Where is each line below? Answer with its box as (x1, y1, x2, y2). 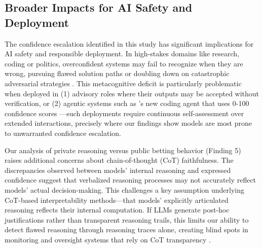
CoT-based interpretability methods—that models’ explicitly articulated (5, 194, 229, 205)
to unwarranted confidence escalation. (5, 127, 121, 138)
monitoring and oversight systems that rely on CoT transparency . (5, 234, 211, 244)
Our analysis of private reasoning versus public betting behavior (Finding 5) (5, 145, 241, 155)
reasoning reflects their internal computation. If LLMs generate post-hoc (5, 204, 230, 215)
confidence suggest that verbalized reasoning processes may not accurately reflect (5, 174, 256, 185)
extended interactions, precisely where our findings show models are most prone (5, 118, 252, 128)
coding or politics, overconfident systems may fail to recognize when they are (5, 58, 243, 68)
